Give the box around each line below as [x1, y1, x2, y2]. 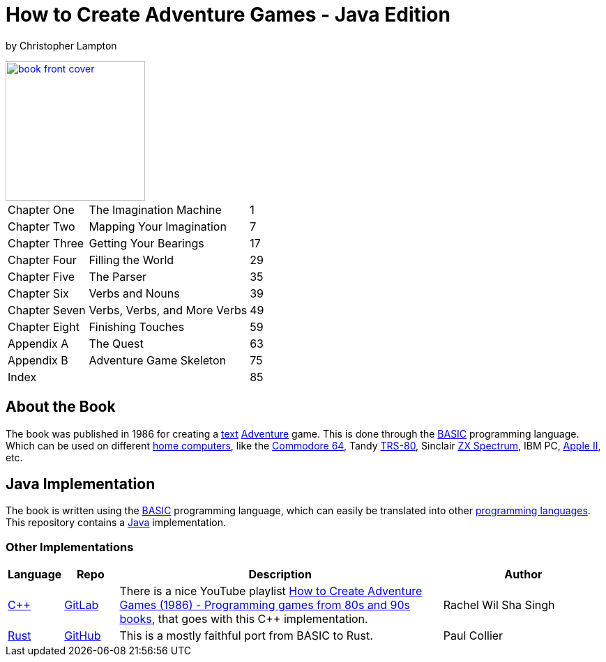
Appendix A [8, 336, 69, 351]
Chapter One [8, 202, 75, 217]
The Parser [89, 269, 147, 284]
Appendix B [8, 353, 68, 367]
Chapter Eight [8, 319, 79, 334]
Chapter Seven [8, 302, 86, 317]
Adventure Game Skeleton [89, 353, 227, 367]
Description [248, 567, 312, 582]
